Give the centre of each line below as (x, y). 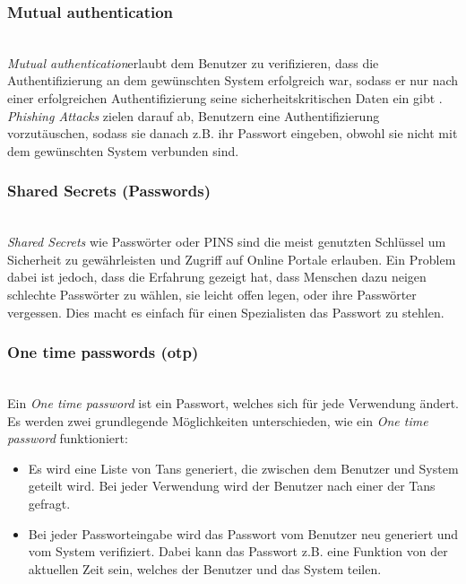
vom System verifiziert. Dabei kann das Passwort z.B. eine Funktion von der (238, 551)
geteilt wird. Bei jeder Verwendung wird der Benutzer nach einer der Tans (232, 486)
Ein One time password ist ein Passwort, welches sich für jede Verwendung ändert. (233, 402)
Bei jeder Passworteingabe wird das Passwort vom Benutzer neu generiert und (243, 533)
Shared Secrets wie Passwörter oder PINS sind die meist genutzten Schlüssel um (227, 242)
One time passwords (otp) (103, 352)
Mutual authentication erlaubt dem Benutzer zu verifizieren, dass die (193, 62)
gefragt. (49, 503)
